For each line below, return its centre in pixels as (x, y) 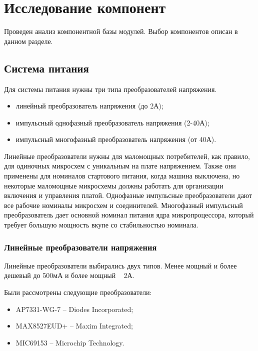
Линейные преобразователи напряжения (80, 247)
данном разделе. (28, 41)
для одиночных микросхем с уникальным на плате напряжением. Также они (120, 166)
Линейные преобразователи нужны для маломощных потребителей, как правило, (127, 156)
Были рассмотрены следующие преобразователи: (78, 292)
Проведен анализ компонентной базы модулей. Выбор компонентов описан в (121, 31)
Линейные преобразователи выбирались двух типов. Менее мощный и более (120, 265)
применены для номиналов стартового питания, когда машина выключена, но (122, 176)
